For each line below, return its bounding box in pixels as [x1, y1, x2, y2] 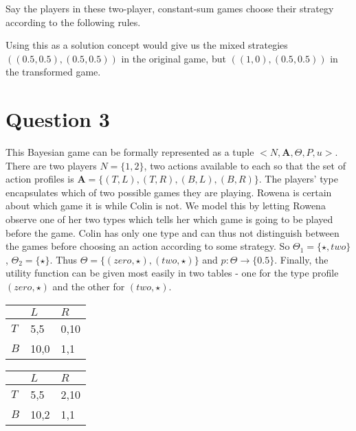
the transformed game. [5, 65, 101, 79]
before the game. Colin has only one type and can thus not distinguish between [5, 225, 340, 240]
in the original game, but [121, 51, 226, 65]
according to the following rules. [5, 14, 141, 29]
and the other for [52, 279, 125, 294]
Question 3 [5, 105, 110, 133]
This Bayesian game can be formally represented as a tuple [5, 145, 254, 159]
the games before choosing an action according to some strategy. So [5, 239, 290, 253]
